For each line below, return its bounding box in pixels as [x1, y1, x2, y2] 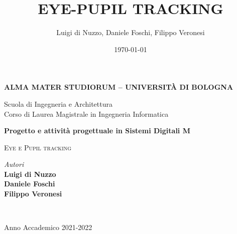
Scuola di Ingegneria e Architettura [4, 98, 112, 109]
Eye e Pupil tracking [4, 142, 72, 152]
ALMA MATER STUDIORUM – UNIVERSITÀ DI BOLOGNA [4, 82, 233, 92]
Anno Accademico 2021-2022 [4, 222, 92, 232]
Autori [4, 159, 24, 169]
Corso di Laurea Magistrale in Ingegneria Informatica [4, 108, 169, 119]
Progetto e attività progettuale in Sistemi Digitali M [4, 125, 190, 136]
